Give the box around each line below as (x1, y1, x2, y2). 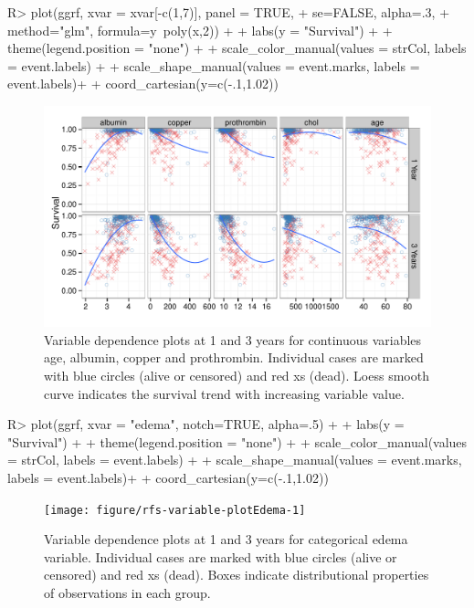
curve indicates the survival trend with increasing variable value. (44, 383, 405, 403)
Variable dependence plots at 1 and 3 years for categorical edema (44, 529, 408, 549)
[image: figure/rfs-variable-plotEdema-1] (44, 503, 306, 517)
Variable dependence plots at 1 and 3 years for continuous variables (44, 330, 422, 349)
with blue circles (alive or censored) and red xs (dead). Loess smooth (44, 365, 429, 384)
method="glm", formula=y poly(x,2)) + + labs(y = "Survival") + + (7, 20, 393, 39)
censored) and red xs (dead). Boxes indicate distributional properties (44, 565, 429, 584)
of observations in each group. (44, 582, 211, 602)
